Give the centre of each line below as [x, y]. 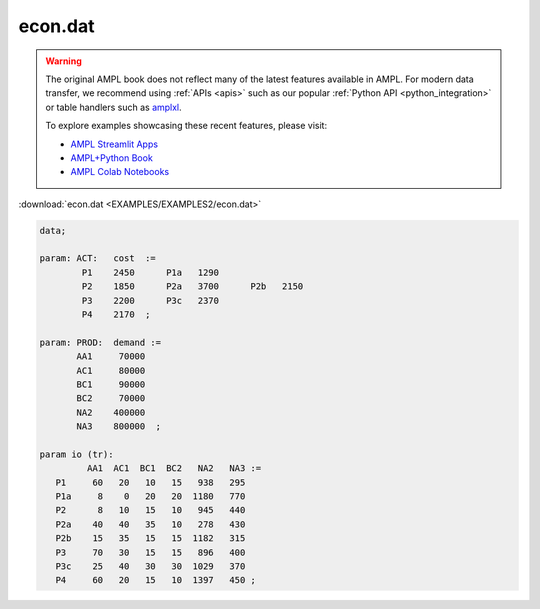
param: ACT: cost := [98, 258]
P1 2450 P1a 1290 [150, 272]
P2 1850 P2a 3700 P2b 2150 [192, 286]
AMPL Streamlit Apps [114, 144]
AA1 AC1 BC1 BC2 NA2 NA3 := [174, 468]
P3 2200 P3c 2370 [150, 300]
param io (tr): [76, 454]
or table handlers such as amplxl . [113, 107]
